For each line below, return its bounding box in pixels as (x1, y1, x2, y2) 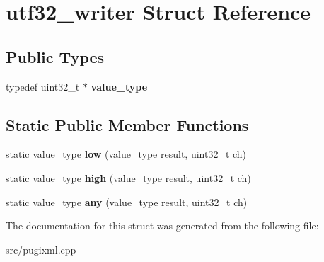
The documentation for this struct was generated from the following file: (6, 218, 319, 233)
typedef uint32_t (6, 79, 80, 93)
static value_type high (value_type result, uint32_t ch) (6, 170, 251, 185)
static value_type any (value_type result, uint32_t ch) (6, 194, 248, 209)
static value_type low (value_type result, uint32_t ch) (6, 147, 247, 161)
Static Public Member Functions (6, 113, 249, 135)
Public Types (6, 45, 105, 67)
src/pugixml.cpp (6, 241, 76, 256)
